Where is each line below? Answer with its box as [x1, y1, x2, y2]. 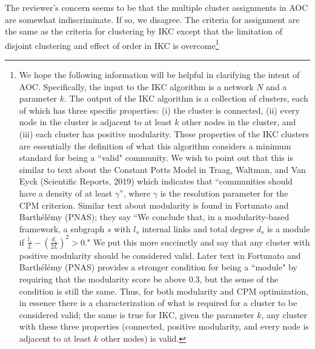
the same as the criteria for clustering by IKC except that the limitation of [5, 25, 283, 38]
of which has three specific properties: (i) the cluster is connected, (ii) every [19, 103, 300, 116]
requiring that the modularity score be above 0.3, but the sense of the [19, 273, 279, 285]
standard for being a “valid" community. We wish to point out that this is [19, 151, 293, 164]
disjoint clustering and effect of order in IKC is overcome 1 [5, 37, 219, 51]
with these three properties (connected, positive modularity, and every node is [19, 320, 309, 333]
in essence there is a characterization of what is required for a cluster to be [19, 296, 297, 309]
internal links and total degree [142, 222, 254, 235]
